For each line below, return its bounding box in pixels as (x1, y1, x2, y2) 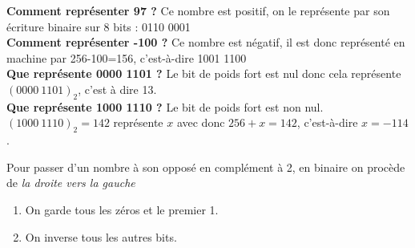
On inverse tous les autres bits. (25, 228, 177, 245)
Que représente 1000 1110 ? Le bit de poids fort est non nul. (6, 98, 324, 115)
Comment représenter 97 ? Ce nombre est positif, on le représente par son (6, 2, 390, 18)
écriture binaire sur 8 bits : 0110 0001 (6, 18, 191, 35)
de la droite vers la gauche (6, 174, 135, 191)
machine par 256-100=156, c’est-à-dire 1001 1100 (6, 49, 247, 66)
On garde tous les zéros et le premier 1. (25, 201, 219, 218)
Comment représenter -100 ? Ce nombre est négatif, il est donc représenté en (6, 34, 405, 51)
